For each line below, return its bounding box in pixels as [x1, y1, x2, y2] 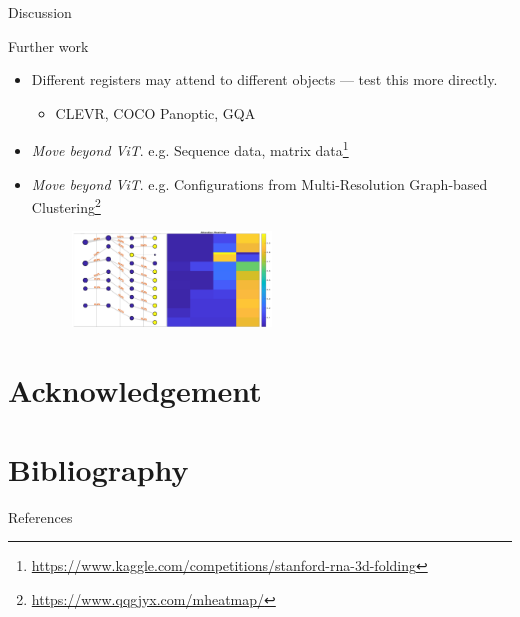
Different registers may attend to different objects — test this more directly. [31, 69, 498, 90]
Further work [8, 35, 89, 56]
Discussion [8, 2, 72, 22]
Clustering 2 [31, 194, 101, 217]
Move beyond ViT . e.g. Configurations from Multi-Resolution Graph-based [31, 173, 488, 194]
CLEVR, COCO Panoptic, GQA [55, 102, 256, 123]
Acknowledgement [8, 370, 262, 411]
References [8, 506, 73, 527]
